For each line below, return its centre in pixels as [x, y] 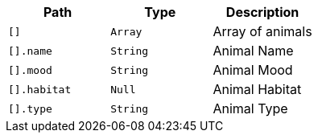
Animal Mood [253, 70]
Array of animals [262, 31]
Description [262, 12]
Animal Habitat [257, 89]
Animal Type [250, 108]
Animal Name [253, 51]
